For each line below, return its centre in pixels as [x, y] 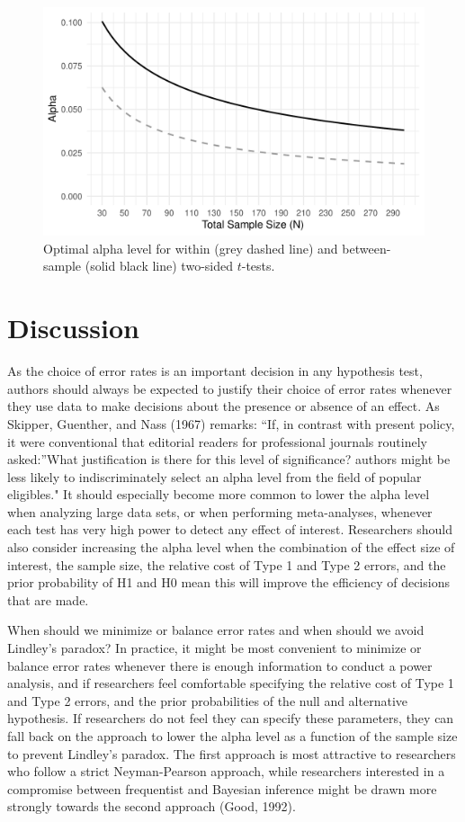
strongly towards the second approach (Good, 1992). [152, 806]
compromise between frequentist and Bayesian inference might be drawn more [222, 788]
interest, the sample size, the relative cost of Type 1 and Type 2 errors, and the [227, 564]
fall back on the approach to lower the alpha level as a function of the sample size [232, 736]
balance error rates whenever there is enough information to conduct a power [220, 665]
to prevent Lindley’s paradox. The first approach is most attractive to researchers [232, 753]
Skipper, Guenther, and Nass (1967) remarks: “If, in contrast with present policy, [231, 423]
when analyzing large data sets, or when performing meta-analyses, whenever [220, 511]
